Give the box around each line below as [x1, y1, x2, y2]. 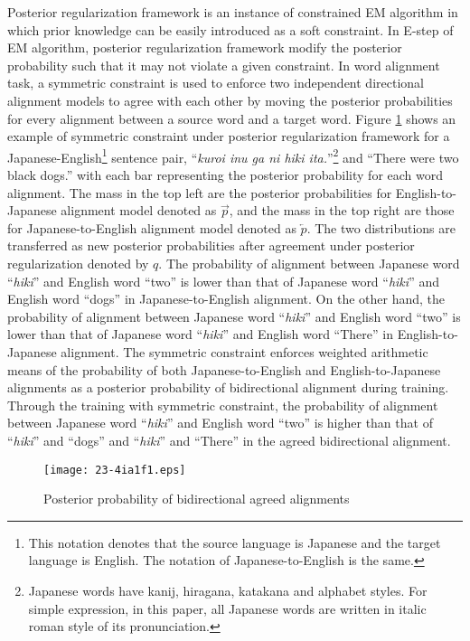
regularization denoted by [7, 253, 149, 272]
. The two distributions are [306, 218, 456, 237]
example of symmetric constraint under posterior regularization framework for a [7, 127, 450, 146]
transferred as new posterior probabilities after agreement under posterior [7, 236, 415, 255]
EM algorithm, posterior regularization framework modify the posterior [7, 38, 402, 57]
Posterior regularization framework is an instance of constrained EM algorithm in [7, 3, 458, 21]
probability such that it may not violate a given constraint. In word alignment [7, 55, 440, 74]
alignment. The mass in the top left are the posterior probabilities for [7, 183, 392, 202]
